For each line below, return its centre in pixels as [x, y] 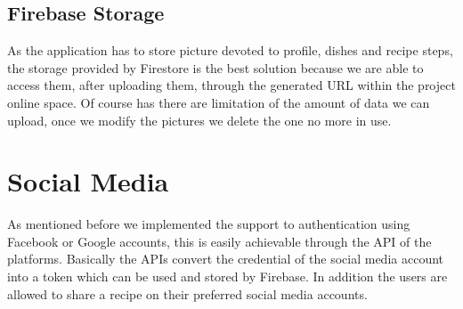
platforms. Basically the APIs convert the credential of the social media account [225, 259]
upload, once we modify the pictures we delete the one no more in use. [199, 120]
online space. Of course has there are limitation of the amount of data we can [219, 102]
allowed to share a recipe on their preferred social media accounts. [187, 293]
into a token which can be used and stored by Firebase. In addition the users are [227, 276]
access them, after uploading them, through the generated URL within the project [231, 85]
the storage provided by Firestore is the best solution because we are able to [215, 67]
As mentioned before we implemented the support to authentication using [209, 224]
